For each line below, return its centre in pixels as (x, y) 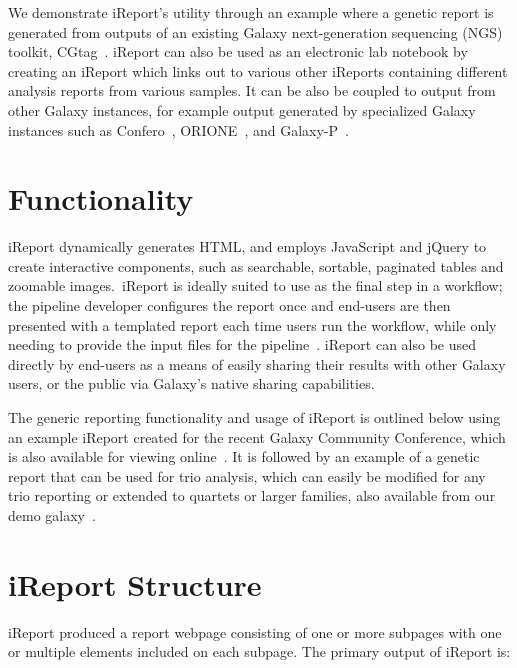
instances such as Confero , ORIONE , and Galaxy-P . (178, 129)
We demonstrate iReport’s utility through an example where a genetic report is (251, 12)
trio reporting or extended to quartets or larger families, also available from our (252, 495)
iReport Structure (135, 583)
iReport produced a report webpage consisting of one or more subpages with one (255, 631)
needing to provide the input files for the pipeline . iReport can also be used (242, 344)
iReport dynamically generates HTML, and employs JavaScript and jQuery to (247, 246)
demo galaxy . (52, 515)
